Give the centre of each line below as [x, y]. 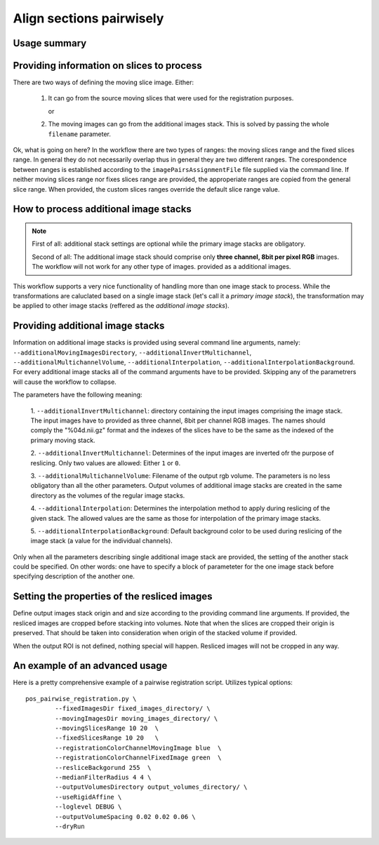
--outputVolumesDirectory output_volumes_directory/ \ [151, 787]
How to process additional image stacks [102, 209]
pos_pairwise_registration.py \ [81, 699]
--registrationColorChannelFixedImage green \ [138, 758]
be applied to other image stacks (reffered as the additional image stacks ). [121, 306]
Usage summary [50, 43]
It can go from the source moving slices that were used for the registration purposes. [171, 98]
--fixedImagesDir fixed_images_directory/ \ [133, 708]
